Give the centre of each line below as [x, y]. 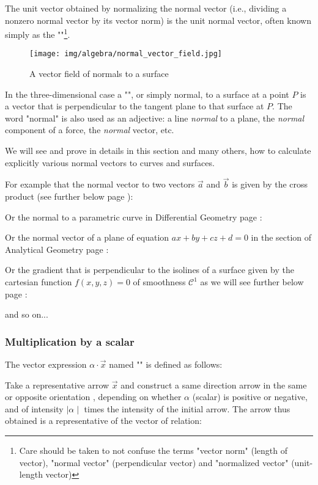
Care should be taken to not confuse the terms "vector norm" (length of [153, 450]
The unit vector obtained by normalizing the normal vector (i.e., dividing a [146, 8]
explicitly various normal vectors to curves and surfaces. [110, 162]
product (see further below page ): [69, 196]
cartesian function [39, 282]
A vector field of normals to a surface [99, 74]
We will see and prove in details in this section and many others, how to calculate [158, 151]
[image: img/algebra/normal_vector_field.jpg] [126, 54]
